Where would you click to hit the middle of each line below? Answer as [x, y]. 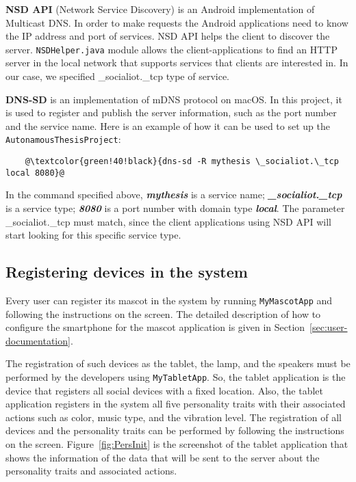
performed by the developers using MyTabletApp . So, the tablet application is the [176, 376]
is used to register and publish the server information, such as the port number [171, 112]
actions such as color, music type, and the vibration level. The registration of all [174, 417]
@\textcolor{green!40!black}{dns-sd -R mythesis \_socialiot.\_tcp [182, 162]
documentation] [38, 340]
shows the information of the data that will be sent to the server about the [163, 457]
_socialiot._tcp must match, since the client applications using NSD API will [168, 221]
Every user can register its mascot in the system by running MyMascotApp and [169, 300]
